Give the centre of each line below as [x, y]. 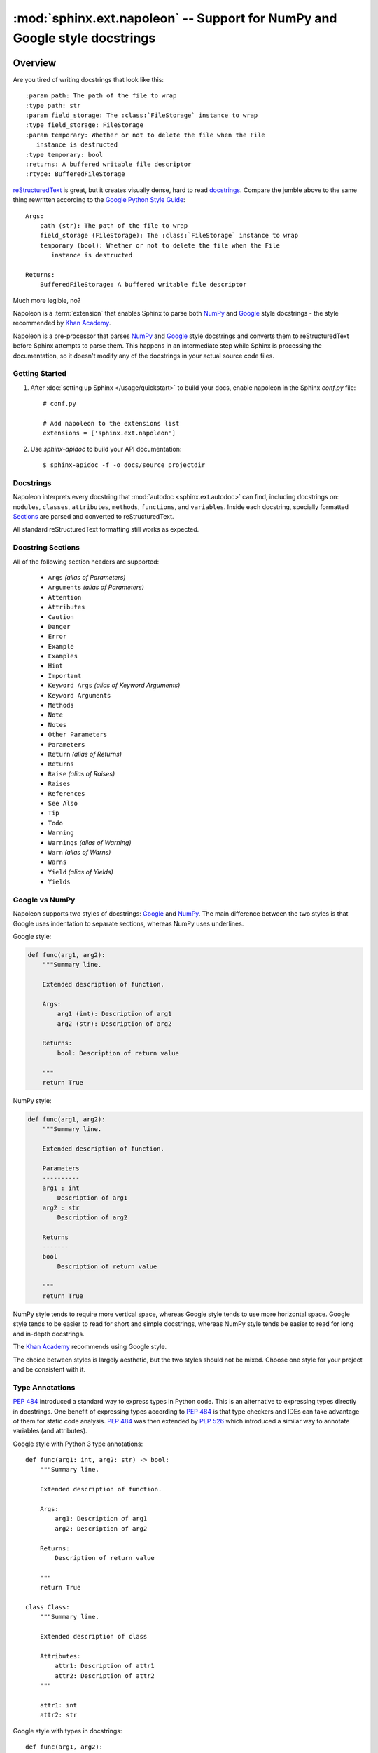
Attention [65, 597]
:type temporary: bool [64, 155]
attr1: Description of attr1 [105, 1666]
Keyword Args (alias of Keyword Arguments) [114, 685]
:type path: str [53, 106]
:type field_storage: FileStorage [84, 125]
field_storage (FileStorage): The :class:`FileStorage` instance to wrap [169, 236]
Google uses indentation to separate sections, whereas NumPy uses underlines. [128, 923]
